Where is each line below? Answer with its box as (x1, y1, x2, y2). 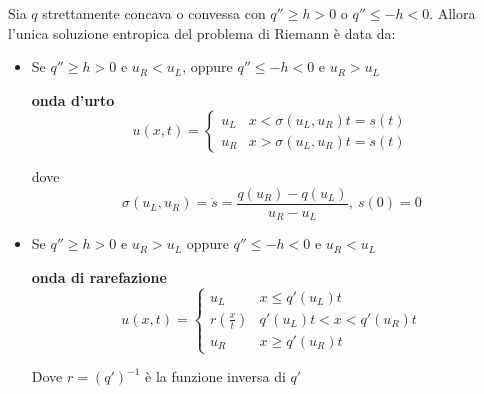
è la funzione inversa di (145, 366, 286, 387)
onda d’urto (31, 89, 115, 110)
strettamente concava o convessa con (42, 3, 266, 23)
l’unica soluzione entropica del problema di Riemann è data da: (8, 22, 396, 43)
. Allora (429, 3, 476, 23)
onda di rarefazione (31, 267, 167, 288)
